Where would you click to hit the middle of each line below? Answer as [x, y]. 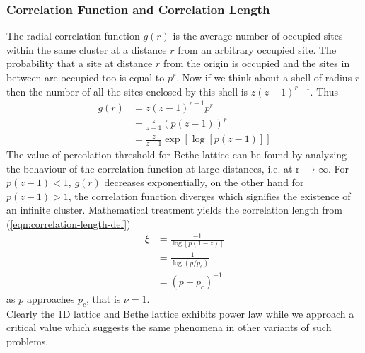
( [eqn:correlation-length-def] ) [69, 223]
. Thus [324, 91]
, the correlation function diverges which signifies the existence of [209, 196]
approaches [51, 298]
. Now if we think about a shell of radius [264, 77]
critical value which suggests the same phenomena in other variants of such [169, 327]
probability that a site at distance [80, 63]
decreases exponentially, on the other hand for [204, 182]
